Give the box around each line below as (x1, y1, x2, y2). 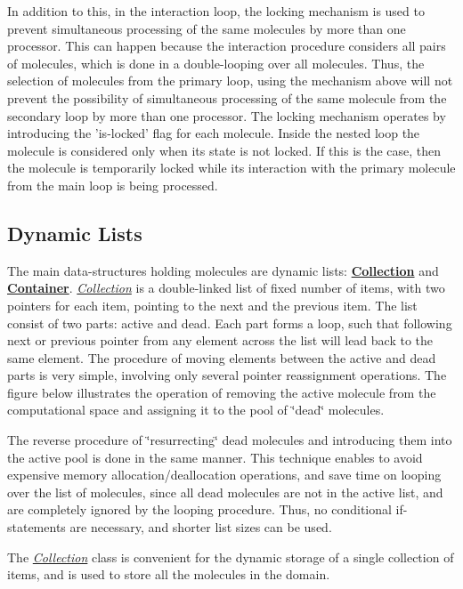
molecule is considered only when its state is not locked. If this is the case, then (7, 141, 442, 159)
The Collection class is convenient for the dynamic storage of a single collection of (7, 547, 454, 566)
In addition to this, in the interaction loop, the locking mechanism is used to (7, 2, 425, 20)
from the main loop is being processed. (7, 175, 218, 194)
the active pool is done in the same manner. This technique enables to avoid (7, 448, 423, 466)
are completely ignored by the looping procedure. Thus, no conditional (7, 500, 392, 519)
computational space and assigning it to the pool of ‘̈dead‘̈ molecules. (7, 400, 385, 419)
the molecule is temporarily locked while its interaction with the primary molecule (7, 158, 456, 177)
